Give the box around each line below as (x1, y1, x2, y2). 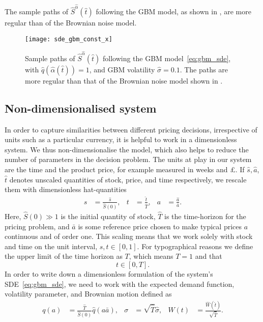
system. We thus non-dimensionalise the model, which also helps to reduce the (5, 144, 249, 154)
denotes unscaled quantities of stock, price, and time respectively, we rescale (9, 174, 247, 184)
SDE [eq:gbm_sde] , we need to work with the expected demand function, (5, 278, 235, 289)
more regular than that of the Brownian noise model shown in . (25, 75, 223, 86)
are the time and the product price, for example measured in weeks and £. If (5, 164, 245, 174)
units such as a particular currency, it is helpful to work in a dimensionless (5, 134, 237, 145)
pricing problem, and (5, 221, 70, 231)
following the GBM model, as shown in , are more (96, 6, 251, 17)
